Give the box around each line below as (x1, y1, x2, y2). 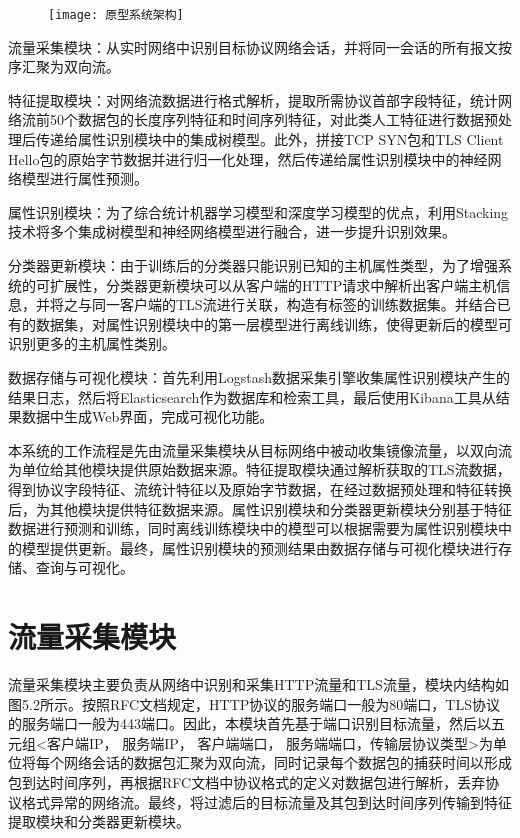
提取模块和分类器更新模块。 (8, 811, 190, 832)
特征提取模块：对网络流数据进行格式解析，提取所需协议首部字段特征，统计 (8, 89, 498, 110)
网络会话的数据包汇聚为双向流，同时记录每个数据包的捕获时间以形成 (63, 752, 512, 773)
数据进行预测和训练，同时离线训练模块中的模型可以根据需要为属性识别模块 (8, 518, 498, 539)
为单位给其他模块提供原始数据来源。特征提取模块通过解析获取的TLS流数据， (8, 459, 511, 480)
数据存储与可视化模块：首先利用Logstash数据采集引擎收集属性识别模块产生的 (8, 366, 511, 387)
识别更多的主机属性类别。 (8, 333, 176, 354)
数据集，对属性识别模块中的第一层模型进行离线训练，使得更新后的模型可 (35, 313, 512, 334)
